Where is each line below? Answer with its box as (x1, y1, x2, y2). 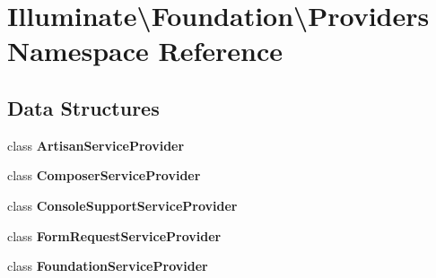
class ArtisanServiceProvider (7, 135, 185, 154)
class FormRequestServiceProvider (7, 226, 222, 245)
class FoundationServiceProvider (7, 256, 208, 275)
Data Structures (7, 93, 160, 121)
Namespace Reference (7, 32, 283, 69)
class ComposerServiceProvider (7, 166, 201, 185)
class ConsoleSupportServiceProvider (7, 195, 238, 214)
